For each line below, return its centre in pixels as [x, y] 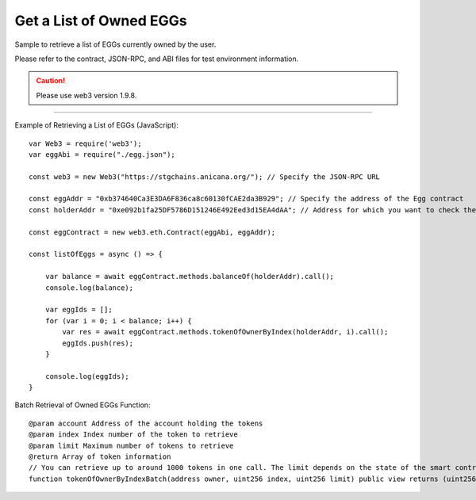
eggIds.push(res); [98, 343]
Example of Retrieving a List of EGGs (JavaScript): [96, 125]
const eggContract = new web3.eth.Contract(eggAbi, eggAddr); [152, 232]
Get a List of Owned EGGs [101, 21]
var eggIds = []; [79, 310]
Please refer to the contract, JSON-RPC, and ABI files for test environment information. [157, 59]
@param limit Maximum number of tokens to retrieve [131, 445]
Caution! [51, 81]
